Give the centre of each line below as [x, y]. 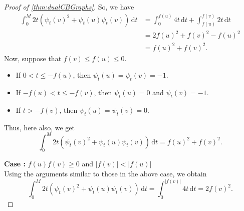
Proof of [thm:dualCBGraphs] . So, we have [69, 7]
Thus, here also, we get [39, 127]
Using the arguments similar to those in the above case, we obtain [105, 174]
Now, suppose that [33, 58]
